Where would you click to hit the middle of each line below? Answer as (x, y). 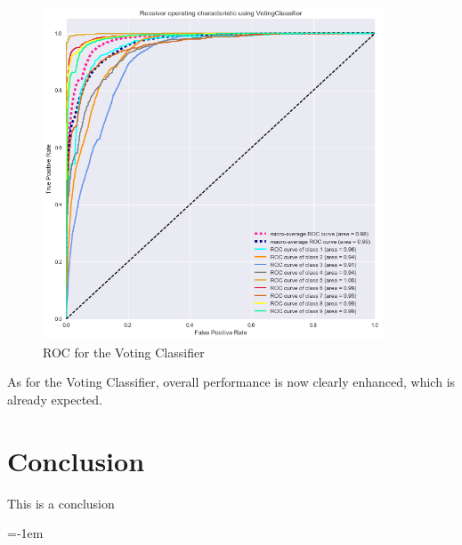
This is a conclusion (61, 503)
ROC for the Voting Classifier (124, 352)
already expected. (55, 399)
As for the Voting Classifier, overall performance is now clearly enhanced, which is (231, 382)
